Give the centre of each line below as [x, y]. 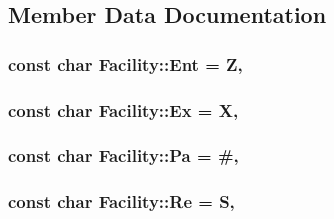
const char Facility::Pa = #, [123, 155]
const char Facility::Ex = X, [123, 109]
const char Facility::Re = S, [121, 201]
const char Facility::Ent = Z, [125, 63]
